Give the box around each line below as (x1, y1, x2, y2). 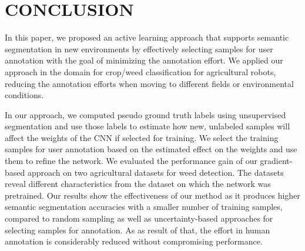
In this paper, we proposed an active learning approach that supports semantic (5, 31, 289, 43)
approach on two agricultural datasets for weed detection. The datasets (27, 166, 284, 178)
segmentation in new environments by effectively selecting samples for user (5, 42, 273, 55)
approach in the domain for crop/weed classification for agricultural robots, (5, 65, 276, 78)
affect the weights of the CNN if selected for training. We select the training (5, 131, 279, 143)
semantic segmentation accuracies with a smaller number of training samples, (5, 200, 283, 213)
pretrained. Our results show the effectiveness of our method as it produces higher (5, 189, 300, 201)
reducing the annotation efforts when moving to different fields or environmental (5, 77, 294, 89)
